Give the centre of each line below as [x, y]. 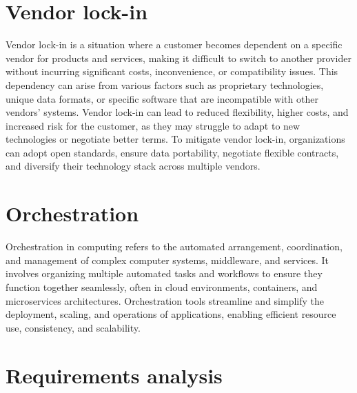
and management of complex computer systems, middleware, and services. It [167, 260]
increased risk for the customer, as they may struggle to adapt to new [153, 125]
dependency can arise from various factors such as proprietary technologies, [165, 84]
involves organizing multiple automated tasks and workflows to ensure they [164, 273]
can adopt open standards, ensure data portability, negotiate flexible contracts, [172, 152]
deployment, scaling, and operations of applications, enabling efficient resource [171, 314]
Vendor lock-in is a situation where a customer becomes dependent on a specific [174, 44]
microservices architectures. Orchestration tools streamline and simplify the [165, 300]
